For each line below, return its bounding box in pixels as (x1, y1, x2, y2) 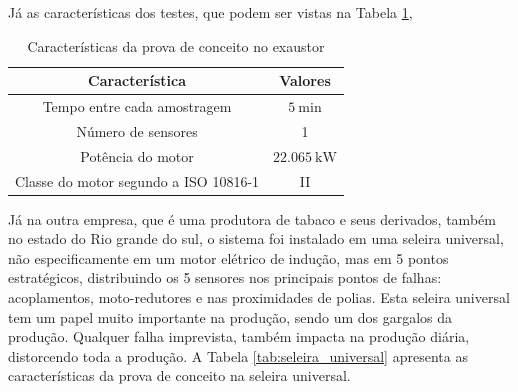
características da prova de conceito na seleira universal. (8, 365, 351, 386)
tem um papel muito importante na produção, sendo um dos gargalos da (8, 306, 453, 327)
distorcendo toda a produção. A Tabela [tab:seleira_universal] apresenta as (8, 345, 468, 366)
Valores (279, 70, 331, 91)
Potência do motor (80, 145, 194, 166)
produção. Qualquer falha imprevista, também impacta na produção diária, (8, 326, 470, 347)
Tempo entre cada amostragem (42, 96, 232, 117)
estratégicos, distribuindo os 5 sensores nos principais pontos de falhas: (8, 267, 442, 288)
